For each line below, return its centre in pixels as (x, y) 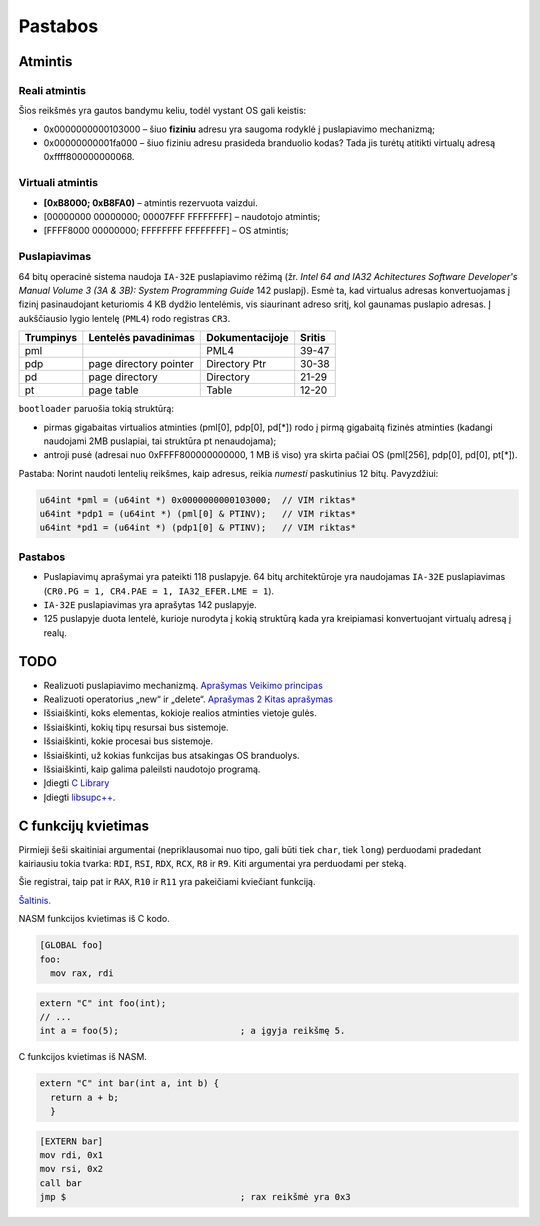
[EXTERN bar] (71, 1141)
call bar (61, 1183)
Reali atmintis (52, 90)
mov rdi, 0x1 (71, 1155)
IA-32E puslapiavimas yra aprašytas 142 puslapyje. (150, 604)
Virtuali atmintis (58, 183)
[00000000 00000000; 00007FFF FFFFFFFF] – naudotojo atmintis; (182, 217)
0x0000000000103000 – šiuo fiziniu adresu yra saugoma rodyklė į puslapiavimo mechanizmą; (239, 129)
